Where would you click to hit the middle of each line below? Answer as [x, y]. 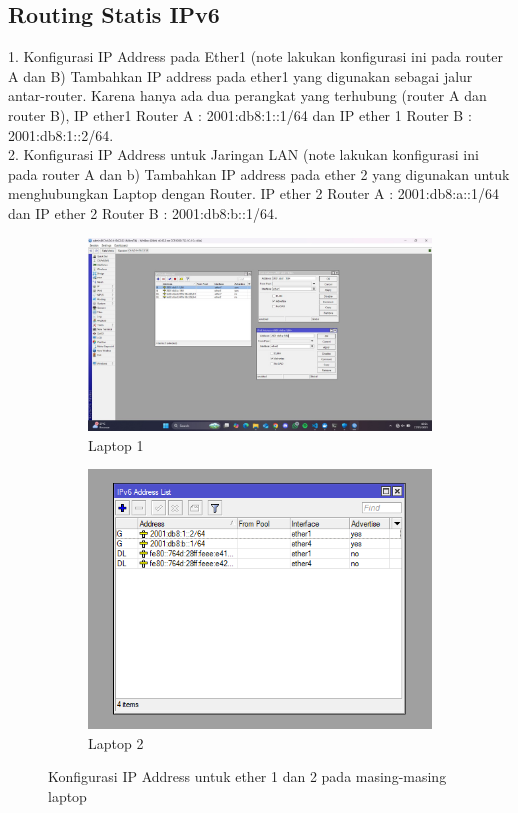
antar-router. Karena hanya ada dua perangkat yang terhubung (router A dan [247, 95]
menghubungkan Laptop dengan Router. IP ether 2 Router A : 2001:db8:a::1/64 [253, 193]
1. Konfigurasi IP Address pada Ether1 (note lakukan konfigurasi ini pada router [255, 56]
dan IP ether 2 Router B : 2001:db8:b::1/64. [143, 212]
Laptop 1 [116, 444]
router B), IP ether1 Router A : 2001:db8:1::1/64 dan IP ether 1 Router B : [240, 114]
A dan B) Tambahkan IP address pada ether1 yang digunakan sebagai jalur [240, 75]
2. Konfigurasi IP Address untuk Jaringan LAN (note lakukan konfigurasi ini [243, 154]
